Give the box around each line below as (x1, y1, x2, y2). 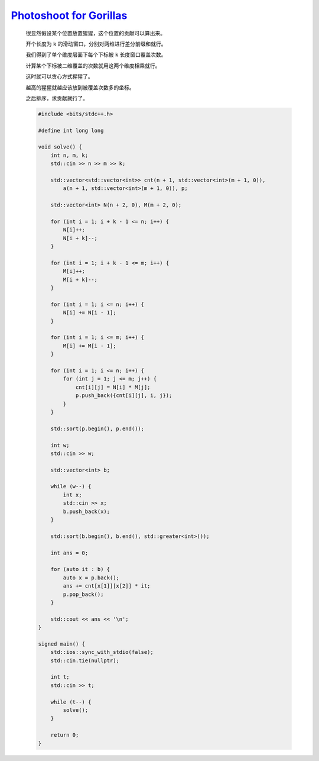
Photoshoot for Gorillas (11, 9, 128, 22)
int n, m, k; (50, 151, 89, 159)
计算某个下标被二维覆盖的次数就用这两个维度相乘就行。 (25, 62, 161, 69)
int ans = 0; (50, 549, 89, 556)
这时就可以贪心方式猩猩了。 (25, 73, 93, 80)
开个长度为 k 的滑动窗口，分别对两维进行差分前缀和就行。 (25, 40, 167, 47)
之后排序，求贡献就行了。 (25, 95, 88, 102)
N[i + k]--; (63, 234, 97, 241)
